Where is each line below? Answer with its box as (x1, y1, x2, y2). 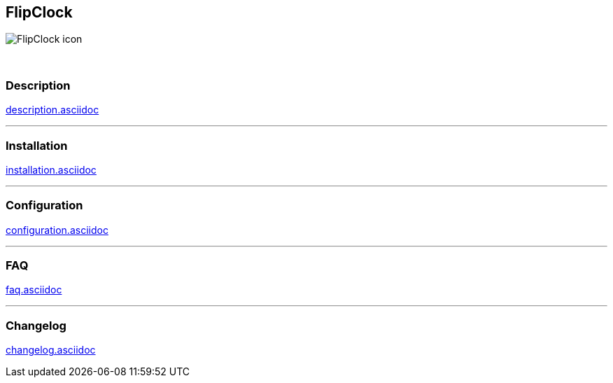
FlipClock (6, 4, 73, 21)
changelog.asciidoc (6, 344, 96, 356)
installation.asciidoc (6, 163, 97, 176)
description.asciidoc (6, 104, 99, 116)
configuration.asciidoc (6, 223, 108, 236)
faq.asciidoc (6, 284, 62, 296)
